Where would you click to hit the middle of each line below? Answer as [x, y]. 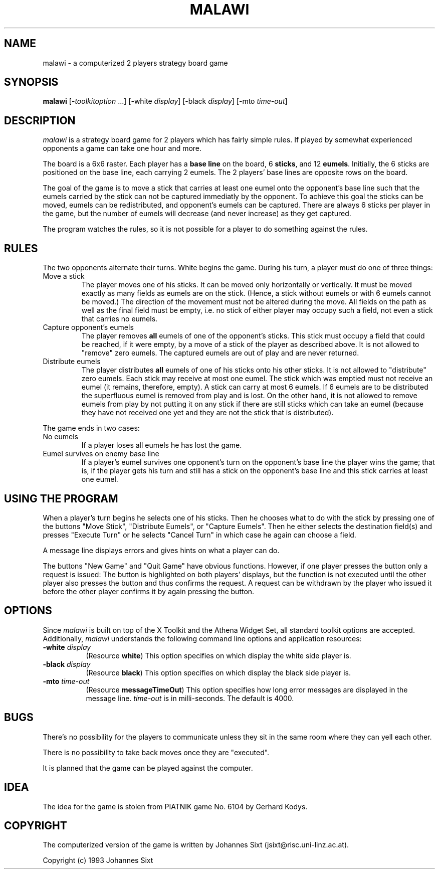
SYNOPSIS [31, 82]
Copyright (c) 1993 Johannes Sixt [98, 860]
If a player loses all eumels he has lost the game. [162, 445]
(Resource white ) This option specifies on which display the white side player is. [218, 655]
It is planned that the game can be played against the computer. [148, 768]
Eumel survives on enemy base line [101, 454]
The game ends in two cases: [91, 428]
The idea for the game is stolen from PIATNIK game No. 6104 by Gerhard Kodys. [175, 806]
